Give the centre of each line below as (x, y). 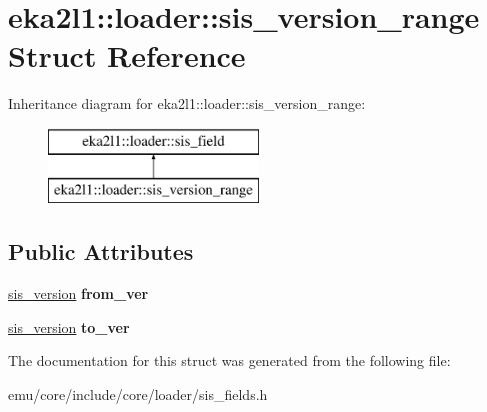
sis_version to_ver (69, 326)
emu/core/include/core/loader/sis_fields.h (138, 394)
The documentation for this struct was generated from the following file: (229, 360)
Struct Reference (127, 55)
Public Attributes (101, 251)
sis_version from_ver (78, 293)
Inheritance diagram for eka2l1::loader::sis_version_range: (187, 103)
